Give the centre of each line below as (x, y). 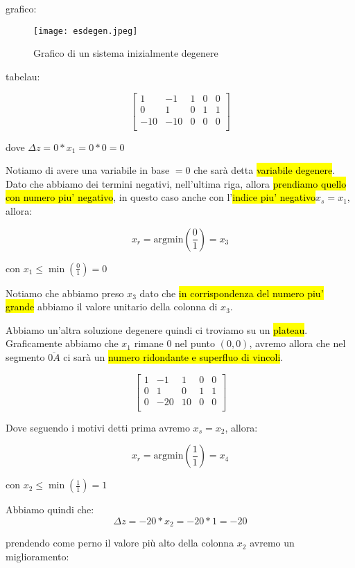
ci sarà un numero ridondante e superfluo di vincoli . (173, 356)
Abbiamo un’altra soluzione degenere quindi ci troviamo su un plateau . (157, 329)
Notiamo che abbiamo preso (65, 293)
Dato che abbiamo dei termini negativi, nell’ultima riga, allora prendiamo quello (176, 183)
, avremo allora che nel (297, 343)
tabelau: (23, 76)
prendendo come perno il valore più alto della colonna (120, 543)
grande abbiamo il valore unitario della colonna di (112, 307)
